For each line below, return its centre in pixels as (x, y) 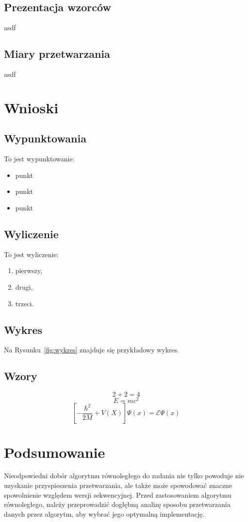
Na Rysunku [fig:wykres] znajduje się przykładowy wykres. (92, 350)
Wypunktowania (45, 138)
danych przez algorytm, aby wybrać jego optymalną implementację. (104, 513)
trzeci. (25, 303)
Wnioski (31, 107)
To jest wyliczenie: (31, 254)
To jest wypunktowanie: (39, 159)
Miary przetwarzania (57, 54)
